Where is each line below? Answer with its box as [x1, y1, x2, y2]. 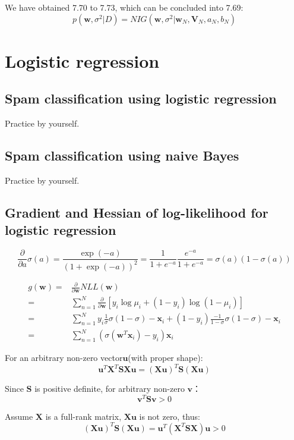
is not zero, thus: [139, 410, 200, 422]
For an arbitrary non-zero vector [5, 351, 123, 364]
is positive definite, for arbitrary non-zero [34, 382, 185, 395]
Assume [5, 410, 33, 422]
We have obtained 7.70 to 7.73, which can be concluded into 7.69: [5, 1, 244, 13]
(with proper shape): [128, 351, 203, 364]
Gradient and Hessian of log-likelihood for [5, 203, 268, 221]
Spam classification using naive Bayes [5, 146, 239, 165]
